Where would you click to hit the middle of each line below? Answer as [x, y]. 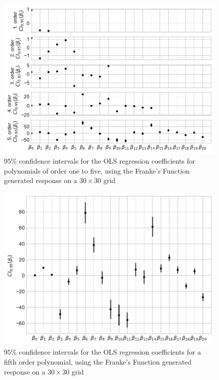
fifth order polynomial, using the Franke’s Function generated [98, 361]
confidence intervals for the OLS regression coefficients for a [110, 352]
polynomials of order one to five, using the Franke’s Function [97, 170]
